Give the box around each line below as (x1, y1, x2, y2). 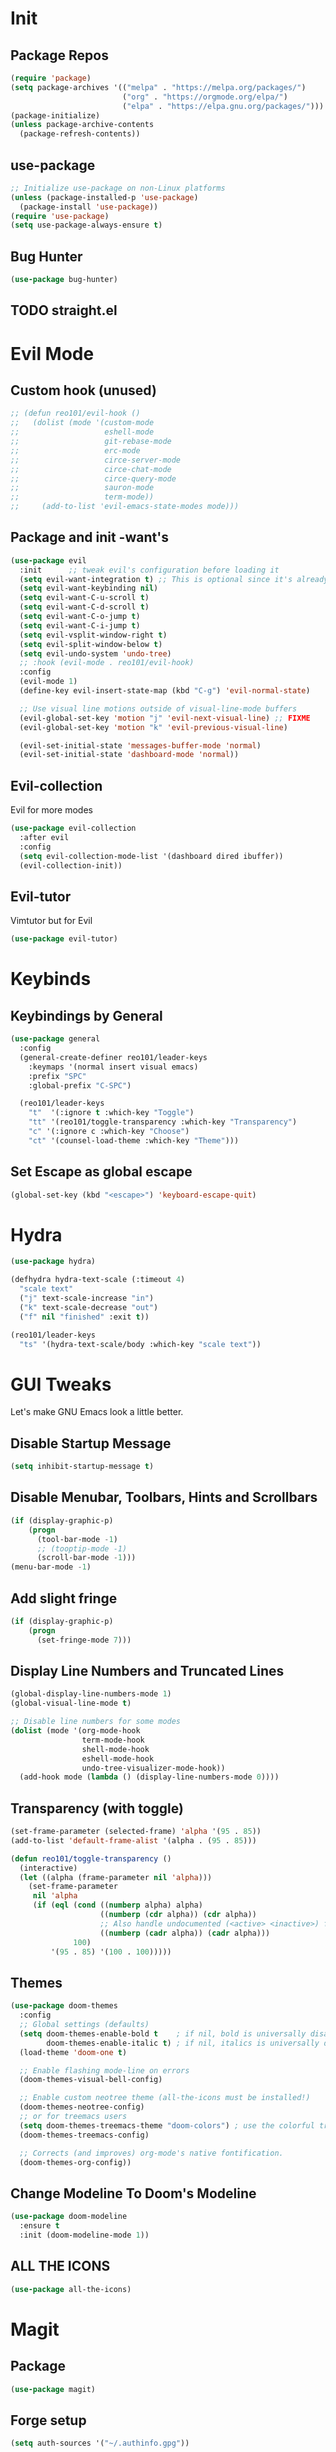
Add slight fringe (10, 1590, 118, 1607)
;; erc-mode (10, 445, 141, 456)
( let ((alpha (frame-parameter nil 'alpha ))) (19, 1872, 213, 1882)
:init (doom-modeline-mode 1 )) (19, 2230, 150, 2240)
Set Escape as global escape (10, 1163, 193, 1181)
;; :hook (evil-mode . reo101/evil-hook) (19, 658, 195, 668)
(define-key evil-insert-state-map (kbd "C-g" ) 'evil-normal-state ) (19, 686, 311, 696)
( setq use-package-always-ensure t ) (10, 220, 163, 231)
